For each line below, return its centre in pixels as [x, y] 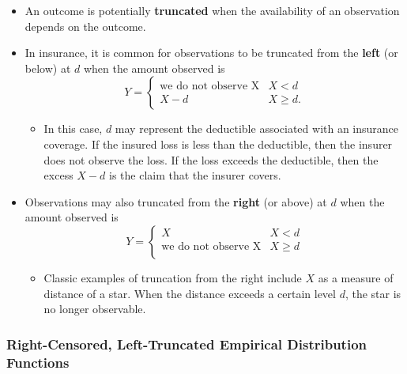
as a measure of [356, 277]
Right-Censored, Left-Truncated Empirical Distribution [187, 344]
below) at [48, 68]
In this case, [73, 128]
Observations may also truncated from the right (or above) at [176, 201]
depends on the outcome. [85, 26]
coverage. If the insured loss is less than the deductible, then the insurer [218, 144]
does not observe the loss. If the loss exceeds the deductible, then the [211, 159]
